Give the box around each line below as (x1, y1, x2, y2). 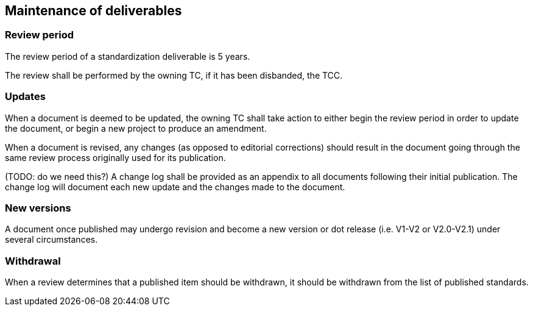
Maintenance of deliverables (5, 3, 182, 18)
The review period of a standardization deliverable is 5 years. (5, 51, 250, 62)
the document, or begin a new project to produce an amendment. (5, 123, 267, 134)
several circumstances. (5, 234, 98, 245)
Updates (5, 90, 46, 103)
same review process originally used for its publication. (5, 152, 226, 163)
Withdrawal (5, 254, 61, 267)
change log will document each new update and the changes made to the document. (5, 181, 345, 192)
